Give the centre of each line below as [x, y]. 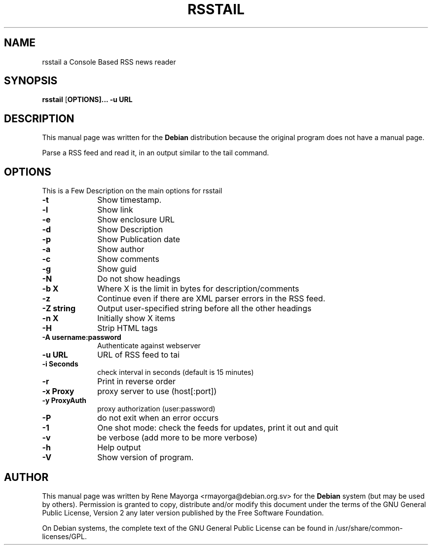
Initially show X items [136, 318]
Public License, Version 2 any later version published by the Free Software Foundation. [183, 512]
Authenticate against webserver [149, 346]
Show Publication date [139, 239]
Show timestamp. [129, 200]
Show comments [128, 259]
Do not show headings [139, 279]
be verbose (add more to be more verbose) [177, 438]
